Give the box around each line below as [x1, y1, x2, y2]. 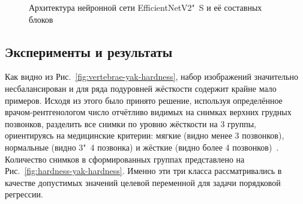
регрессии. [5, 188, 43, 200]
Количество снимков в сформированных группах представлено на [5, 152, 245, 165]
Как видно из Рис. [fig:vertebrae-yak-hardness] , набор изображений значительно [5, 70, 298, 83]
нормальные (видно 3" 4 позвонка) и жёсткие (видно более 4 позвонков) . [5, 140, 279, 153]
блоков [29, 13, 53, 25]
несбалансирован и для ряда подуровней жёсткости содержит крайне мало [5, 82, 277, 94]
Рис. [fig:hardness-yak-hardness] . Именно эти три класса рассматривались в [5, 164, 282, 177]
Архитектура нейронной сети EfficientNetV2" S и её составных [29, 1, 262, 13]
